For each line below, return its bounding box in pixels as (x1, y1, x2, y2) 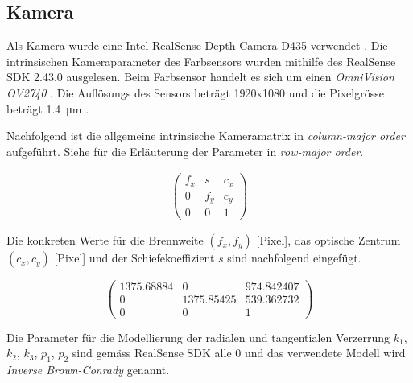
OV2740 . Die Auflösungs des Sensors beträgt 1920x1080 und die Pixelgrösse (6, 84, 384, 101)
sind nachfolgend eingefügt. (227, 249, 361, 266)
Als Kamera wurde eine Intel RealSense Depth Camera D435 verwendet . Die (6, 37, 388, 54)
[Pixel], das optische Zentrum (256, 232, 401, 249)
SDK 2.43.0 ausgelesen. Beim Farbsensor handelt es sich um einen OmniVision (6, 68, 394, 85)
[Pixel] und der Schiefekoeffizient (54, 249, 215, 266)
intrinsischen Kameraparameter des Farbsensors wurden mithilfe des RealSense (6, 52, 396, 69)
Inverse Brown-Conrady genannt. (6, 361, 170, 377)
